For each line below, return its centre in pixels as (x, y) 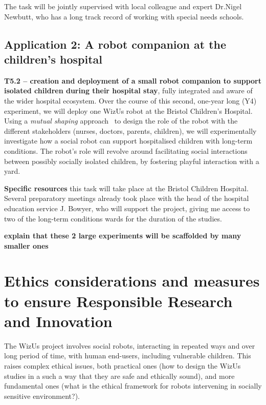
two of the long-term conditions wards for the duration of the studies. (113, 218)
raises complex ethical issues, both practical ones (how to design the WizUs (123, 365)
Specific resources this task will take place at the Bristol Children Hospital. (126, 188)
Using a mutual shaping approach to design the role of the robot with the (121, 121)
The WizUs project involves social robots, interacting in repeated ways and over (130, 345)
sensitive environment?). (42, 396)
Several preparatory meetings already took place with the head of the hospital (127, 198)
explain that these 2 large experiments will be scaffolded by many (123, 236)
